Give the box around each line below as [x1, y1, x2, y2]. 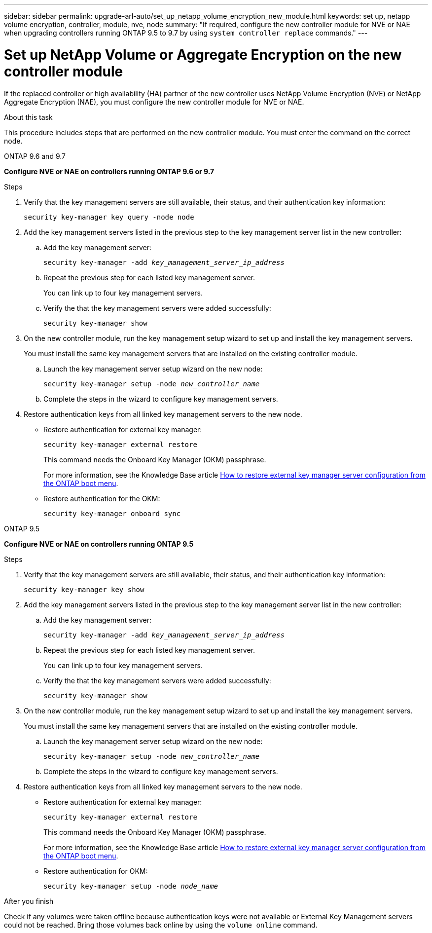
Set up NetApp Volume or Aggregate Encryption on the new [4, 46, 402, 63]
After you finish [4, 896, 54, 905]
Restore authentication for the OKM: [43, 494, 160, 503]
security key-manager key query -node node [24, 213, 194, 221]
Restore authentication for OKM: [43, 866, 148, 875]
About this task [4, 112, 53, 121]
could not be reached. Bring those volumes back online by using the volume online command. [4, 920, 318, 929]
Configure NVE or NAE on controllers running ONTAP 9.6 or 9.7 [4, 167, 215, 176]
